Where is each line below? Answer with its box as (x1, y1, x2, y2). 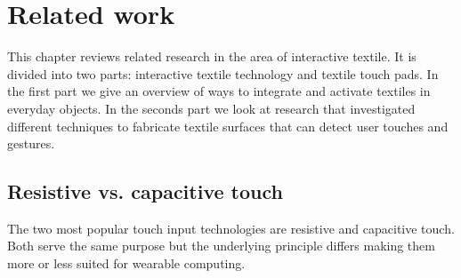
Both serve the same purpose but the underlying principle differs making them (7, 236, 435, 255)
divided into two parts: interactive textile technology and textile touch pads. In (7, 64, 439, 83)
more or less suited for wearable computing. (7, 254, 246, 273)
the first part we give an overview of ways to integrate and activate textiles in (7, 82, 431, 100)
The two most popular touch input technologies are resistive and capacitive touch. (7, 218, 455, 237)
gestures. (7, 134, 55, 153)
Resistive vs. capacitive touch (7, 178, 283, 205)
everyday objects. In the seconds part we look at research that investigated (7, 99, 416, 117)
